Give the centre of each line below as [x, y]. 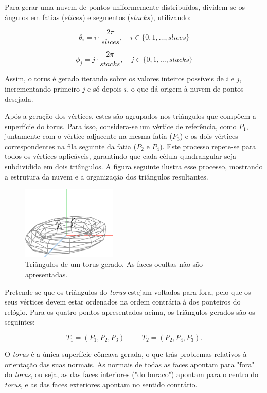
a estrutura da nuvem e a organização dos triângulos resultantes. [106, 176]
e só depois [105, 88]
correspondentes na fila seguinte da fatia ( [71, 146]
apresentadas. [47, 274]
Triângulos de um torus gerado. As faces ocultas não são [114, 264]
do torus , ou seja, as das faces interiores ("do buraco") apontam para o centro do [132, 374]
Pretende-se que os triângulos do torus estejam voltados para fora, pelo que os [128, 291]
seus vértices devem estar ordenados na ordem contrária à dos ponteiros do [123, 302]
